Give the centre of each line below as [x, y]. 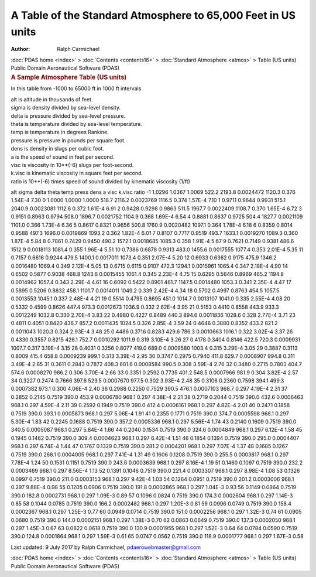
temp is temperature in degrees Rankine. [60, 132]
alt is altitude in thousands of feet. [52, 99]
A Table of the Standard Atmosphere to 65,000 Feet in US [153, 15]
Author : [20, 49]
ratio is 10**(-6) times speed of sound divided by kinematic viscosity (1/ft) [100, 181]
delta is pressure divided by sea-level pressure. [68, 116]
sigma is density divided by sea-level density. [66, 108]
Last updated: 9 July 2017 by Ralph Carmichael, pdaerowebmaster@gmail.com [106, 547]
